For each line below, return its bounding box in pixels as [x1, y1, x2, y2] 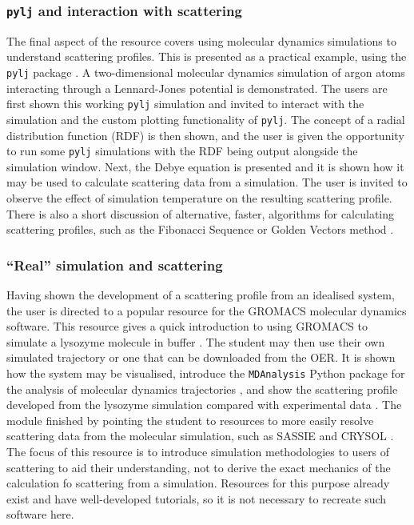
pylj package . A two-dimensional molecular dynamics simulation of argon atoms [6, 63, 405, 80]
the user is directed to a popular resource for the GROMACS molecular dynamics [6, 302, 407, 319]
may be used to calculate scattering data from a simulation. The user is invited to [6, 174, 408, 190]
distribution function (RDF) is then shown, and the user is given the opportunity [6, 126, 404, 143]
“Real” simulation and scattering [6, 254, 223, 275]
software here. [6, 506, 74, 523]
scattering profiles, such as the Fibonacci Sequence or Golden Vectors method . [6, 221, 394, 238]
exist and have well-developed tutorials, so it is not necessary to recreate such [6, 490, 387, 507]
